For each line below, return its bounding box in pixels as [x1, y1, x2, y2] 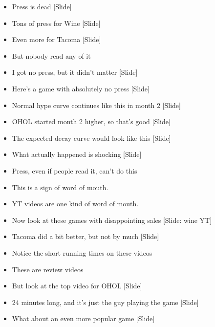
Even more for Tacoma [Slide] [12, 34, 101, 44]
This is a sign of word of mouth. [12, 182, 108, 192]
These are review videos [12, 264, 84, 274]
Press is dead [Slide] [12, 1, 72, 11]
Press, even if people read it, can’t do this [12, 165, 137, 175]
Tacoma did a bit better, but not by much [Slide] [12, 231, 159, 241]
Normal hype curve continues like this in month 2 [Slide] [12, 100, 181, 110]
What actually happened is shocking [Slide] [12, 149, 142, 159]
